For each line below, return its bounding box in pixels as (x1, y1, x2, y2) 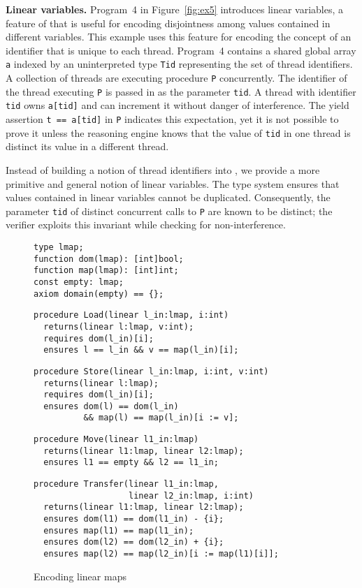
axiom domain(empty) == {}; (34, 288, 164, 299)
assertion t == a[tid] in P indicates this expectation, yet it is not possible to (6, 112, 339, 126)
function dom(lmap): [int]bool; (34, 253, 184, 264)
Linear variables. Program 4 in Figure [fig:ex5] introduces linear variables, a (6, 2, 344, 16)
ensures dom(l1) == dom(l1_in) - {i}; (43, 514, 224, 524)
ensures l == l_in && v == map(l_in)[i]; (43, 345, 239, 355)
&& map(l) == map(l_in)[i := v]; (83, 413, 239, 423)
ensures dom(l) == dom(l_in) (43, 401, 179, 411)
